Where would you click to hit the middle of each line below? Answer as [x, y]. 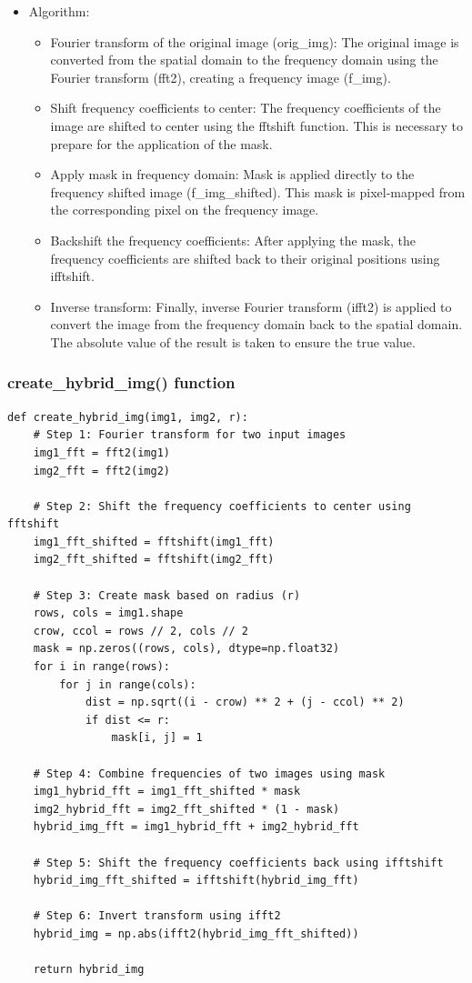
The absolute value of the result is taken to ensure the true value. [233, 341]
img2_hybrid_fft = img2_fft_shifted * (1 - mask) [186, 809]
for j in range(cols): [128, 684]
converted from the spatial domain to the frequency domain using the [244, 60]
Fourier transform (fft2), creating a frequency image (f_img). [221, 77]
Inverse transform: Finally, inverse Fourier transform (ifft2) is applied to [251, 306]
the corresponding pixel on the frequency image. [185, 210]
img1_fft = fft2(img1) [101, 452]
